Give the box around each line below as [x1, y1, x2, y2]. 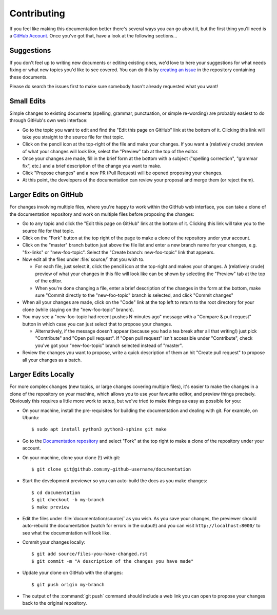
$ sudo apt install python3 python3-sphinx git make [31, 426, 167, 433]
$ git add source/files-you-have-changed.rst [31, 551, 148, 557]
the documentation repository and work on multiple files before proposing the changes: [9, 211, 194, 217]
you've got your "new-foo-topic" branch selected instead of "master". [35, 342, 183, 348]
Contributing [9, 8, 65, 19]
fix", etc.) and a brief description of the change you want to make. [22, 162, 162, 169]
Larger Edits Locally [9, 370, 74, 379]
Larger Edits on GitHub [9, 190, 84, 199]
